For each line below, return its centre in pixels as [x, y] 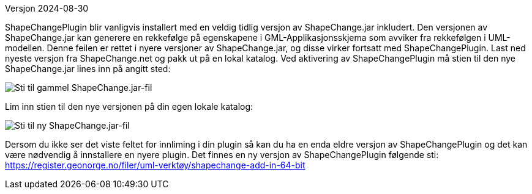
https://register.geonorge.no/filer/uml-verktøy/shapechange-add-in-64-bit [155, 165]
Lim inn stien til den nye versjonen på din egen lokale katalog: [129, 106]
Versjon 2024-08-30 [47, 8]
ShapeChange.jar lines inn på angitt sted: [88, 69]
